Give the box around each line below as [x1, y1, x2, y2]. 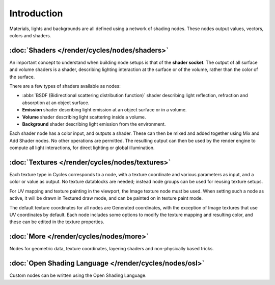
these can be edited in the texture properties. [9, 219, 104, 225]
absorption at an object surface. [22, 100, 90, 106]
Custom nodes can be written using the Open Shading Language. [9, 272, 147, 278]
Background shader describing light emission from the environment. [22, 121, 166, 127]
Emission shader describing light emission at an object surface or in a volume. [22, 107, 187, 113]
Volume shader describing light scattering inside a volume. [22, 114, 146, 120]
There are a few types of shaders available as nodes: [9, 83, 121, 89]
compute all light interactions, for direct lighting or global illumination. [9, 145, 155, 151]
